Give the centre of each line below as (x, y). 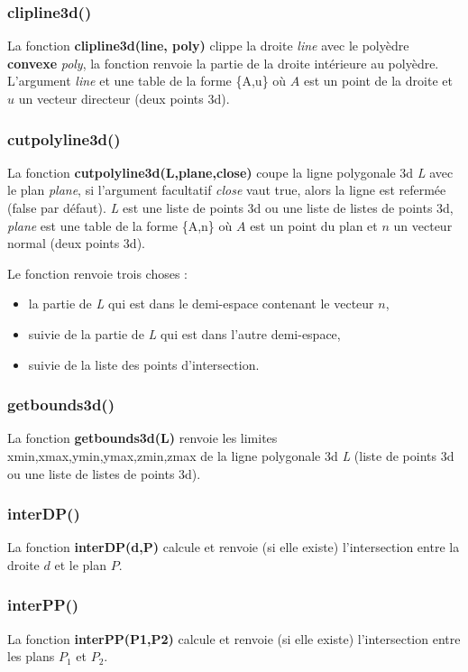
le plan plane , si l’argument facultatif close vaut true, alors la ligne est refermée (227, 190)
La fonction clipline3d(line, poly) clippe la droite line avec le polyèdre (208, 46)
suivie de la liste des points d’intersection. (144, 364)
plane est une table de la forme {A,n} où (120, 225)
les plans (31, 656)
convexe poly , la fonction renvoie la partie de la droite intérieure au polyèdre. (223, 63)
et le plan (80, 564)
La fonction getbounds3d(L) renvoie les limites (142, 438)
